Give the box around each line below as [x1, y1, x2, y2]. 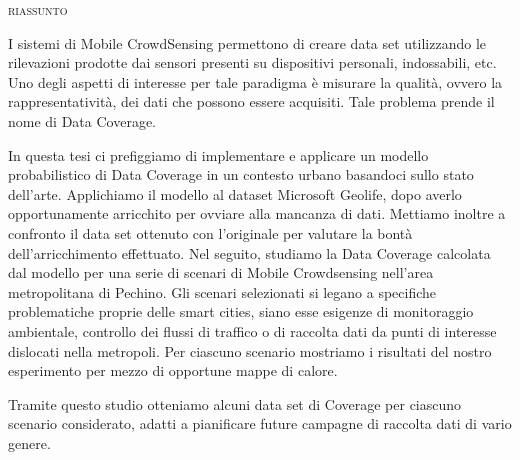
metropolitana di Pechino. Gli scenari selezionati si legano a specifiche [8, 281, 437, 302]
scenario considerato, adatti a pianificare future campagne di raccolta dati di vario [8, 413, 512, 434]
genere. [8, 432, 51, 453]
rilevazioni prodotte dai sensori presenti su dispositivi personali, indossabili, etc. [8, 52, 497, 73]
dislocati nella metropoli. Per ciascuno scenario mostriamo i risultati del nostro [8, 340, 492, 361]
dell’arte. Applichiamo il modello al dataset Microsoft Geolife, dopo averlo [8, 183, 462, 204]
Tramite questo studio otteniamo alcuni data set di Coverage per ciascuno [8, 393, 462, 414]
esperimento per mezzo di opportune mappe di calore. [8, 360, 338, 381]
